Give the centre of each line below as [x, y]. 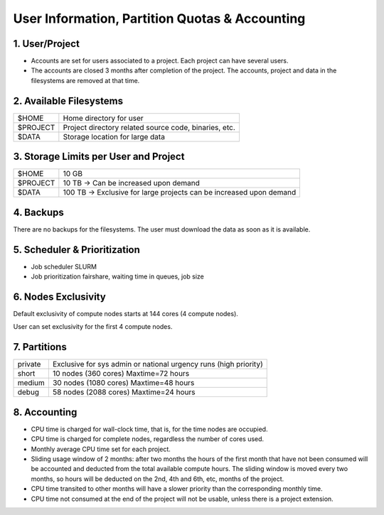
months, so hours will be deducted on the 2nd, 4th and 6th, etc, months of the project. [158, 479]
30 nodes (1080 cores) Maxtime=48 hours [123, 383]
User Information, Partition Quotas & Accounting [159, 18]
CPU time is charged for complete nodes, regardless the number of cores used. [148, 439]
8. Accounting [45, 412]
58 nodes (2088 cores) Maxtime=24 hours [124, 392]
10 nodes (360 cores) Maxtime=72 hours [121, 374]
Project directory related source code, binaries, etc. [149, 127]
